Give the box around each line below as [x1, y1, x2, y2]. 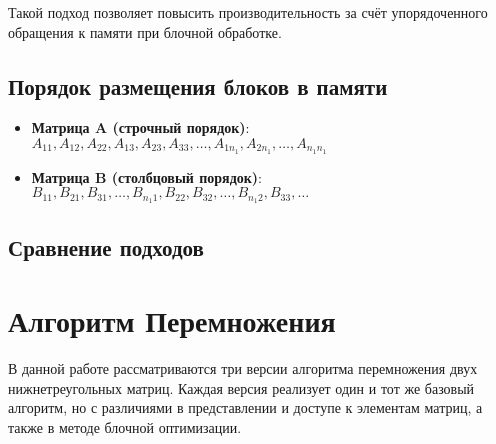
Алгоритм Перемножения [8, 300, 336, 341]
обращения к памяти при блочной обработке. [8, 21, 282, 42]
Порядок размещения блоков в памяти [8, 70, 388, 101]
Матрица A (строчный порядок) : [31, 117, 250, 138]
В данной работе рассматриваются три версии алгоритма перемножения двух [8, 358, 478, 379]
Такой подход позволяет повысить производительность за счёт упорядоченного [8, 2, 488, 22]
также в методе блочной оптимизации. [8, 416, 242, 437]
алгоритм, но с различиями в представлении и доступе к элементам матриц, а [8, 397, 483, 418]
